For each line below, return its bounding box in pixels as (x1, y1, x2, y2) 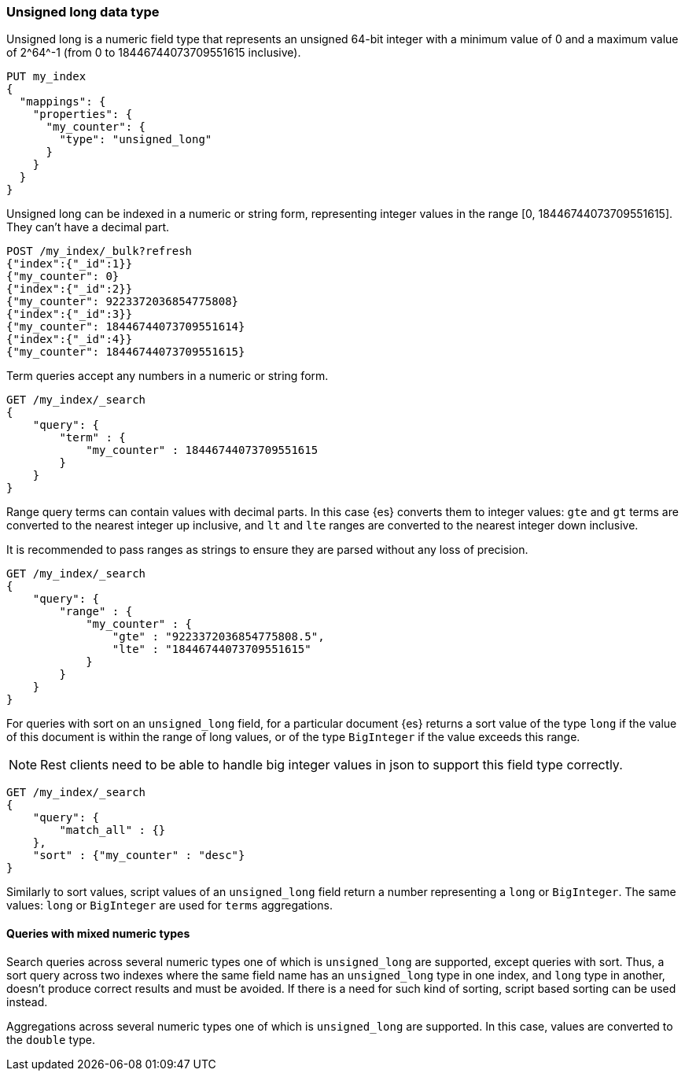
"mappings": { (19, 95, 106, 109)
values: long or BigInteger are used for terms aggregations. (6, 898, 333, 913)
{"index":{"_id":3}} (6, 308, 133, 321)
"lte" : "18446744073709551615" (112, 643, 311, 656)
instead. (6, 994, 48, 1009)
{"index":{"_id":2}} (6, 282, 133, 296)
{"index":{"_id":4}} (6, 333, 133, 346)
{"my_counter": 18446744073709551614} (6, 320, 245, 334)
